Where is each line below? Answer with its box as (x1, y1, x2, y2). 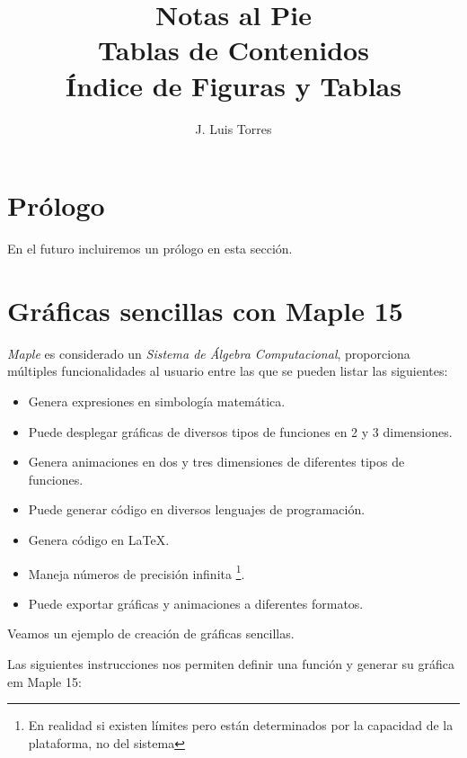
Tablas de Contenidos (98, 31, 369, 68)
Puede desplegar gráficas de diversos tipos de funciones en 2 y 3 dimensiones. (28, 422, 453, 441)
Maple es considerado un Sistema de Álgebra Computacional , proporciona (7, 343, 410, 362)
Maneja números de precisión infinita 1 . (28, 561, 245, 583)
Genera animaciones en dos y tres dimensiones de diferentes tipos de (28, 452, 405, 471)
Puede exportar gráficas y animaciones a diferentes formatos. (28, 593, 364, 612)
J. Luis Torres (195, 119, 272, 138)
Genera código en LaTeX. (28, 530, 170, 548)
